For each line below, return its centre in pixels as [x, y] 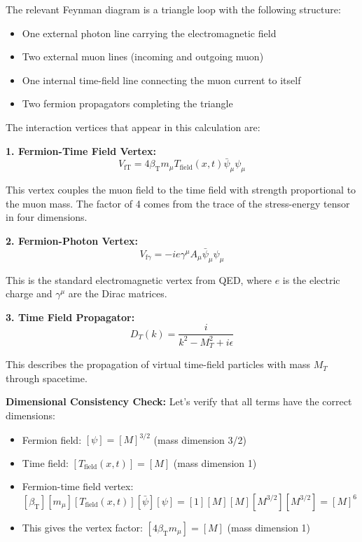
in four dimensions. [47, 217]
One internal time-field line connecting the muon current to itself [161, 80]
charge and [29, 293]
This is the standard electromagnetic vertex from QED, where [139, 279]
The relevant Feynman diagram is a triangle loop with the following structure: [173, 9]
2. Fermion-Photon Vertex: [72, 240]
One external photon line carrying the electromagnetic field [149, 33]
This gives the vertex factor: [82, 527]
